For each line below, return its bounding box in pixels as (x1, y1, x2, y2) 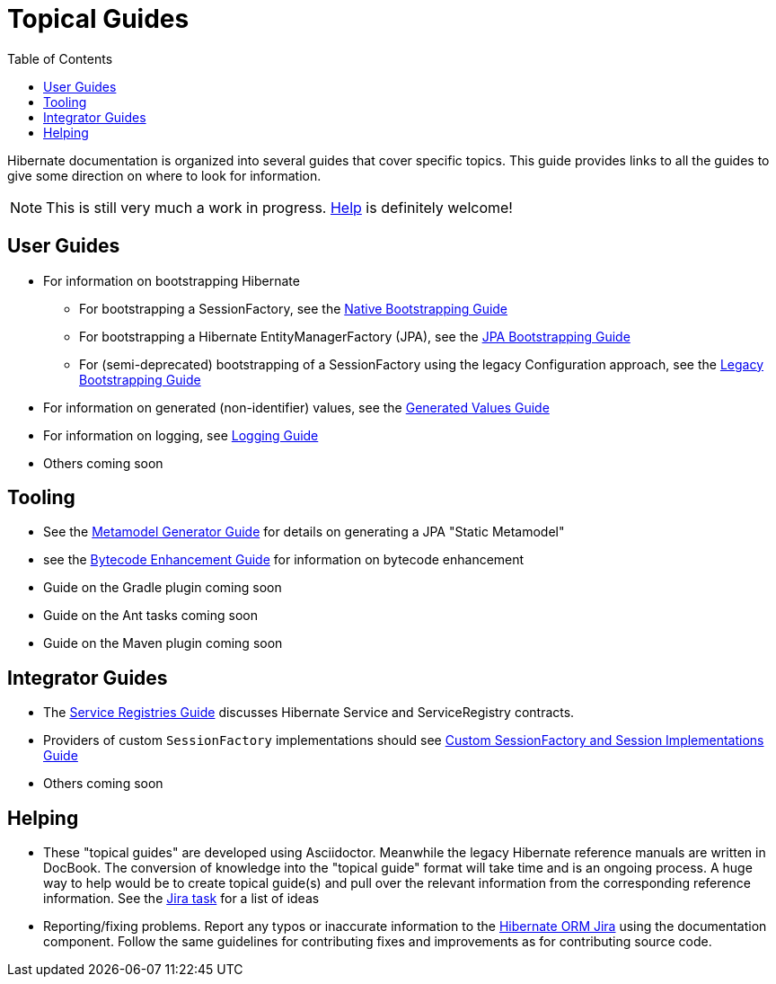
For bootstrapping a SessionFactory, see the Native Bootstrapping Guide (79, 300, 508, 316)
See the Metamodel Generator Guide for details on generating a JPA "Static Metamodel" (43, 524, 565, 540)
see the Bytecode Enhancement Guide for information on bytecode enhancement (43, 552, 525, 568)
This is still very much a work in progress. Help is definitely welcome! (46, 198, 513, 217)
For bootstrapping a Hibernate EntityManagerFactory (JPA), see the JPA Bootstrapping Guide (79, 328, 630, 344)
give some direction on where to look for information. (7, 167, 322, 183)
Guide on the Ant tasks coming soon (43, 607, 258, 624)
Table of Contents (7, 50, 113, 66)
